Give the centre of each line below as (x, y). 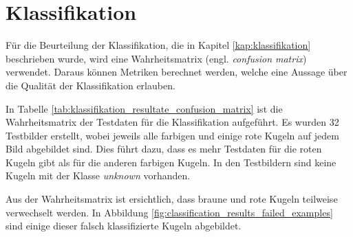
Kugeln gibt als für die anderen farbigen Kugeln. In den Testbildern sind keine (171, 162)
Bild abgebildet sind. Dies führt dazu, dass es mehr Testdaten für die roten (164, 149)
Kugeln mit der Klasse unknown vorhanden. (98, 176)
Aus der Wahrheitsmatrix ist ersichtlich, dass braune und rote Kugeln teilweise (172, 199)
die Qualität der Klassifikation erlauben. (90, 85)
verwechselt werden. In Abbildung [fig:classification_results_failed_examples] (169, 212)
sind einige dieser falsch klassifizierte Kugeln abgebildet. (124, 226)
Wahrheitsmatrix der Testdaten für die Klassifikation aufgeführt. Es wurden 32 (172, 122)
